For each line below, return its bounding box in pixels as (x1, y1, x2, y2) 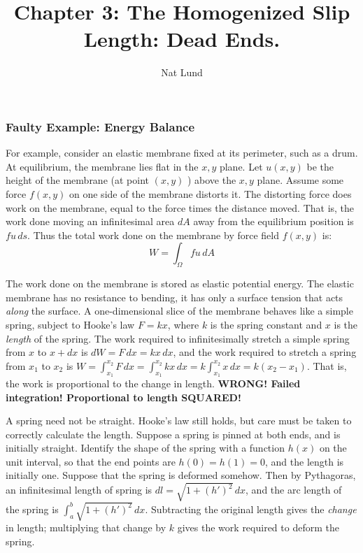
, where (167, 317, 199, 331)
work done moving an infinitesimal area (6, 214, 175, 229)
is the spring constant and (210, 317, 322, 331)
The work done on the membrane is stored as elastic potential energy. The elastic (6, 276, 354, 291)
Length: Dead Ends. (83, 24, 280, 53)
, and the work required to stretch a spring (173, 345, 357, 359)
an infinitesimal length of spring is (6, 482, 152, 497)
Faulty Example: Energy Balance (6, 117, 195, 135)
